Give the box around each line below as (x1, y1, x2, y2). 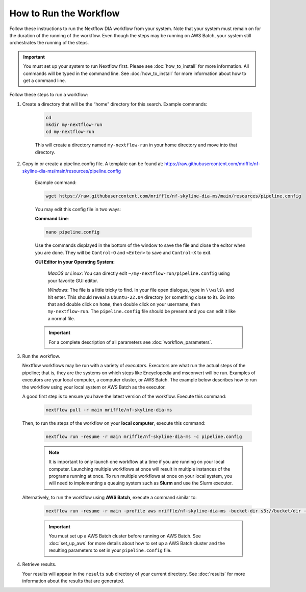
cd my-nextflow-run (45, 129, 94, 135)
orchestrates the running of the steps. (9, 40, 89, 46)
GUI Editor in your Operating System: (35, 259, 115, 265)
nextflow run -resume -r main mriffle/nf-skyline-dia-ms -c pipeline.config (45, 433, 242, 440)
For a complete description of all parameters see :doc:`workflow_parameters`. (48, 339, 213, 345)
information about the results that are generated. (22, 578, 124, 584)
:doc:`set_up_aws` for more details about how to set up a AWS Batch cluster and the (48, 540, 225, 546)
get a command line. (23, 77, 66, 84)
